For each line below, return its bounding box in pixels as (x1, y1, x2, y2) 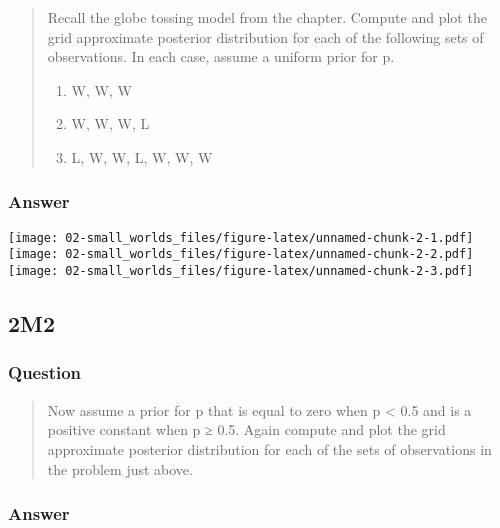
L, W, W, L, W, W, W (71, 146, 213, 167)
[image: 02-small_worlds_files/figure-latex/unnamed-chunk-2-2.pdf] (8, 247, 474, 262)
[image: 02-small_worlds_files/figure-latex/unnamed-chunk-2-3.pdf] (8, 264, 474, 279)
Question (8, 360, 82, 385)
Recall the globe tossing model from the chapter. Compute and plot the (47, 7, 487, 27)
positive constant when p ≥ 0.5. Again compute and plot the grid (47, 419, 446, 440)
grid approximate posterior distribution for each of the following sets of (47, 26, 484, 47)
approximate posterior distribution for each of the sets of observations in (47, 438, 492, 459)
